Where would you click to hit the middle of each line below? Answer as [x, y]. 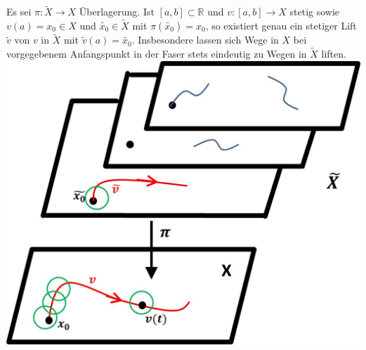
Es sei [19, 12]
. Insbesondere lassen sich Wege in [205, 40]
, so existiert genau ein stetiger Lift [281, 26]
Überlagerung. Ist [117, 12]
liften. [334, 54]
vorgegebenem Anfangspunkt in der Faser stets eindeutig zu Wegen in [157, 54]
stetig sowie [315, 12]
